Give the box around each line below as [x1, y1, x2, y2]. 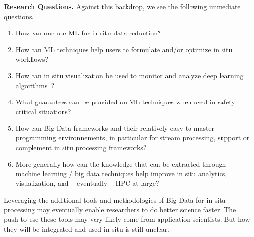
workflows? [15, 54, 49, 64]
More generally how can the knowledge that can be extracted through [15, 159, 226, 169]
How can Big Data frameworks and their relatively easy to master [15, 123, 215, 133]
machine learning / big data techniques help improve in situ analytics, [15, 168, 227, 178]
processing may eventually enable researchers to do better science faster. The [4, 204, 236, 214]
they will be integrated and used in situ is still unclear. [4, 223, 170, 234]
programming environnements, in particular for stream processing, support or [15, 132, 250, 142]
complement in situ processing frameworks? [15, 142, 147, 152]
